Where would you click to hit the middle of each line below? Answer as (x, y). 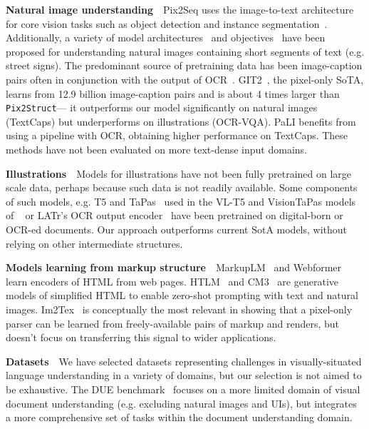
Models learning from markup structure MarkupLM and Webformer (174, 267)
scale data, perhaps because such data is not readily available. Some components (182, 187)
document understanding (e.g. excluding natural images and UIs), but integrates (181, 403)
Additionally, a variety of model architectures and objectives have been (166, 37)
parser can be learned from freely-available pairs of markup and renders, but (173, 323)
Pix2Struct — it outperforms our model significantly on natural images (162, 107)
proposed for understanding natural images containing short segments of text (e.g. (185, 51)
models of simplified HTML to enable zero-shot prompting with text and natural (182, 295)
